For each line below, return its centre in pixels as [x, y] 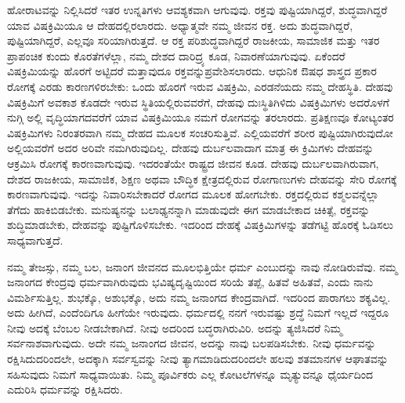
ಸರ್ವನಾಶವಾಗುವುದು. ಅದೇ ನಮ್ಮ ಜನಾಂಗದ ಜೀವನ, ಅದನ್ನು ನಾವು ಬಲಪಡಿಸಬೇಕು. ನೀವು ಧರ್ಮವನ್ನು [192, 343]
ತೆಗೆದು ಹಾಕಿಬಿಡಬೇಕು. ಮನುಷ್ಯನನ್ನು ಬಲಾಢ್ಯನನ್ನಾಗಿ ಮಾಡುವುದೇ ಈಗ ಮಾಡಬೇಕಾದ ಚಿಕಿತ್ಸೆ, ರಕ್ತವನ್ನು [189, 209]
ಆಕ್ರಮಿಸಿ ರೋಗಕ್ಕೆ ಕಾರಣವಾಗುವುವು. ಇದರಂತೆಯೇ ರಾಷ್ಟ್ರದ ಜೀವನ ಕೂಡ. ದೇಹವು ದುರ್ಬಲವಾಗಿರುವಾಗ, [193, 163]
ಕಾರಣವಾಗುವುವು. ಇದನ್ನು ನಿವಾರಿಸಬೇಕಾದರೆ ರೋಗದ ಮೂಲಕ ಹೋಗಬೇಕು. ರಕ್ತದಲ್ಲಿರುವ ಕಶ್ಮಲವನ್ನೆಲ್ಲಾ [193, 194]
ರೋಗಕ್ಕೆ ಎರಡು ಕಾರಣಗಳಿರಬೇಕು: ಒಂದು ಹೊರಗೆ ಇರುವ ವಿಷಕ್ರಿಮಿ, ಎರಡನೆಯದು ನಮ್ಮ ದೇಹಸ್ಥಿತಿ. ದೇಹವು [200, 86]
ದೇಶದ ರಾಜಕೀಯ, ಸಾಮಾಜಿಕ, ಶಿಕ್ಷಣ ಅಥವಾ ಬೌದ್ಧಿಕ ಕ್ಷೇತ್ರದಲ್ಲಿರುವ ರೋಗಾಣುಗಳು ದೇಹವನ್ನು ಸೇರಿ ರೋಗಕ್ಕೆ [202, 178]
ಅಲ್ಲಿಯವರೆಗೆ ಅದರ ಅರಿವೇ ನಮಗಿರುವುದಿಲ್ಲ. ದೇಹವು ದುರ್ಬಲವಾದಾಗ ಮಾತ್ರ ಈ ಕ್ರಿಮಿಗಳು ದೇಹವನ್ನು [190, 148]
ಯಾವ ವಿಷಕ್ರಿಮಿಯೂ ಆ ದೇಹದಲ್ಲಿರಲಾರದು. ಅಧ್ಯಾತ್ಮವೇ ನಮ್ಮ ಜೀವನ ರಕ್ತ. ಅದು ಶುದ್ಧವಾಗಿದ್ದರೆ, [180, 25]
